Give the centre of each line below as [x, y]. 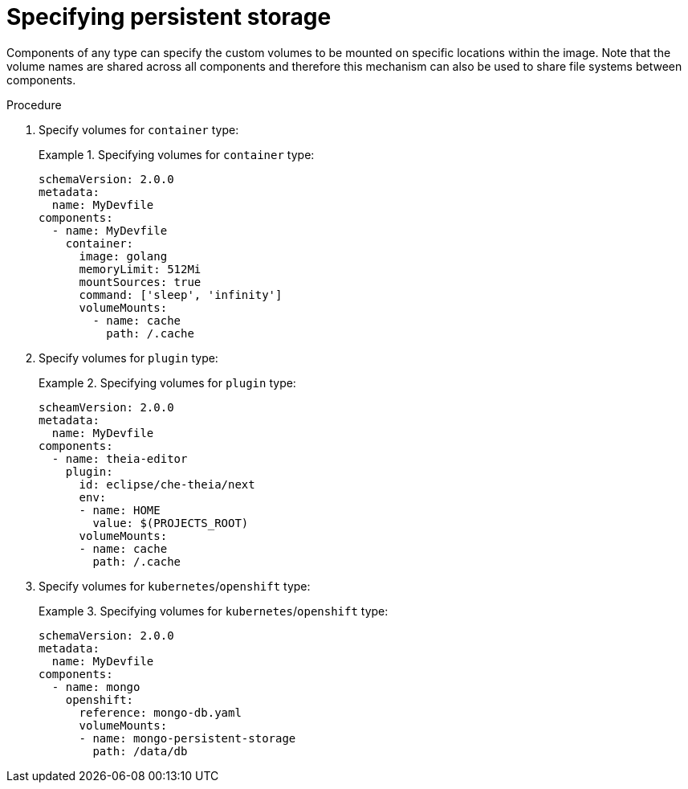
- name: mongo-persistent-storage [187, 738]
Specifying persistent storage [169, 17]
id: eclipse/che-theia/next [167, 484]
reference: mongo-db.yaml [160, 712]
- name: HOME [120, 510]
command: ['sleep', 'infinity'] [181, 294]
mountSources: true [140, 282]
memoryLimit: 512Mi [140, 269]
